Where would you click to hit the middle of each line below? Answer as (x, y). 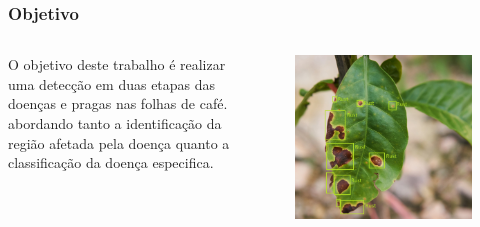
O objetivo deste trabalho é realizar (117, 64)
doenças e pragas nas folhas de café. (118, 103)
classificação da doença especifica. (111, 162)
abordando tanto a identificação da (115, 123)
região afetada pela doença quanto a (119, 142)
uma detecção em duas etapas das (112, 83)
